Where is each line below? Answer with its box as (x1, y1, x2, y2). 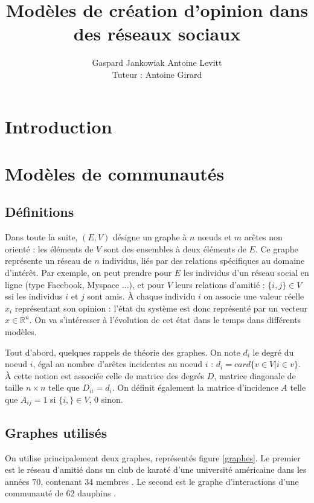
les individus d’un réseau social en (183, 266, 309, 279)
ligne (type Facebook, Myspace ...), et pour (5, 278, 165, 290)
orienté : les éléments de (5, 242, 94, 255)
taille (5, 381, 24, 394)
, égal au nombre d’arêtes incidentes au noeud (33, 357, 203, 370)
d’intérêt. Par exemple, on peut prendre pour (5, 266, 172, 279)
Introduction (5, 114, 112, 138)
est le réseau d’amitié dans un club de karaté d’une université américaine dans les (5, 463, 307, 476)
